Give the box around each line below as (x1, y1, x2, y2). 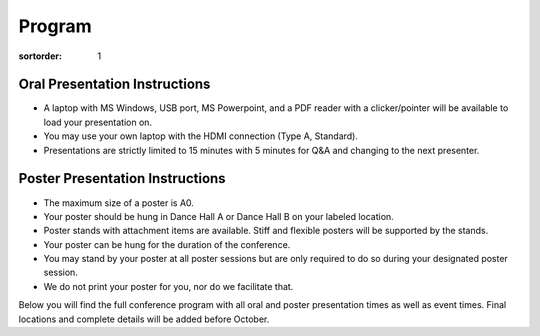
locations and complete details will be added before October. (18, 313, 270, 325)
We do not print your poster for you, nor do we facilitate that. (43, 280, 294, 292)
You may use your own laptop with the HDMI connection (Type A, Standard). (43, 130, 359, 142)
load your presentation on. (43, 116, 153, 128)
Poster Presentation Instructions (18, 170, 226, 187)
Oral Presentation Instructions (18, 76, 211, 93)
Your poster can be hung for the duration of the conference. (43, 238, 291, 250)
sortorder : (18, 50, 62, 62)
